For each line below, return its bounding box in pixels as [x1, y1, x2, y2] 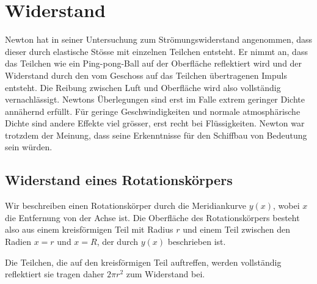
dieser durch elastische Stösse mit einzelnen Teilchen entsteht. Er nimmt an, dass [5, 45, 308, 57]
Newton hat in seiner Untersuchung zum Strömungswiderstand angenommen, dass [5, 33, 313, 46]
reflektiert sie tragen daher [5, 268, 104, 280]
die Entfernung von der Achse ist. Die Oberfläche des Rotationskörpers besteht [5, 211, 300, 224]
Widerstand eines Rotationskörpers [5, 170, 233, 189]
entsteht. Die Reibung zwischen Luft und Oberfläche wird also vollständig [5, 81, 281, 93]
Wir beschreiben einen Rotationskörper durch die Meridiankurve [5, 199, 247, 212]
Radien [5, 235, 31, 248]
